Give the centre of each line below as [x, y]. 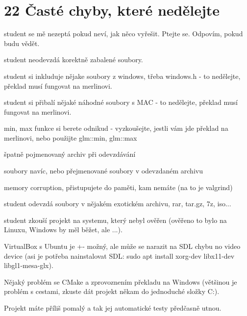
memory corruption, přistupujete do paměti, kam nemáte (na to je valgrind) [118, 187]
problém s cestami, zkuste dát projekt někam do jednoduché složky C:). [112, 291]
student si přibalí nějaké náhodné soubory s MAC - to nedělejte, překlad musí [121, 102]
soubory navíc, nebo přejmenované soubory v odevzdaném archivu [103, 171]
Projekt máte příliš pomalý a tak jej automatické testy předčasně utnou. [113, 308]
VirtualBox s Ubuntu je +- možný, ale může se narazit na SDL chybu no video [122, 246]
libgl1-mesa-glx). [29, 265]
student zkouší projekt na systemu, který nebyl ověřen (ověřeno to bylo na [115, 220]
